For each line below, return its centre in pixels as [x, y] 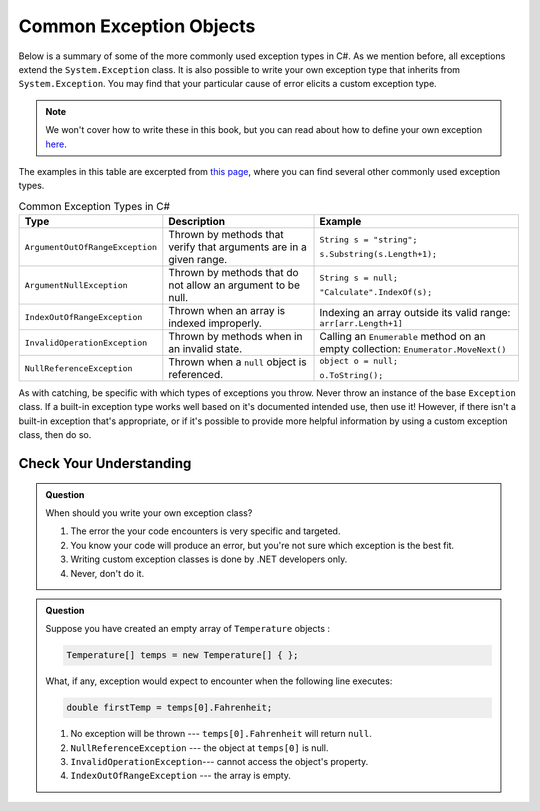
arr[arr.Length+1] [361, 323]
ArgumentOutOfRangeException [91, 246]
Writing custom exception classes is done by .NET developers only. [209, 559]
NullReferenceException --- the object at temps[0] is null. [199, 747]
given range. [198, 260]
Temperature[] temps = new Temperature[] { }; [182, 655]
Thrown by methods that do [233, 273]
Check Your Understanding [105, 463]
